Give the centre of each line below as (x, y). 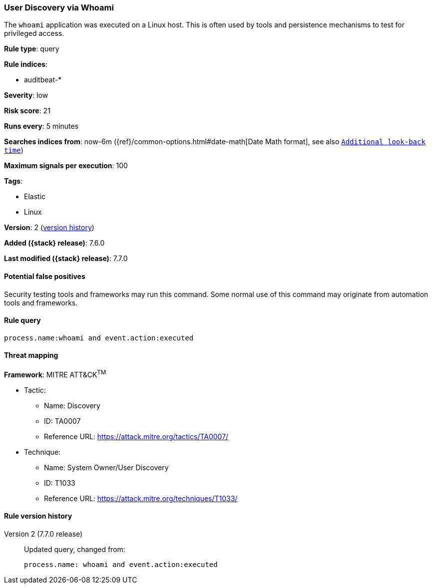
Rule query (22, 320)
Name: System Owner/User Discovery (106, 467)
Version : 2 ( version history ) (49, 228)
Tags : (13, 181)
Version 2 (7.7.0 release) (43, 534)
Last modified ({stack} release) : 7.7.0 (66, 259)
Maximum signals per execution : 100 (66, 166)
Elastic (35, 197)
